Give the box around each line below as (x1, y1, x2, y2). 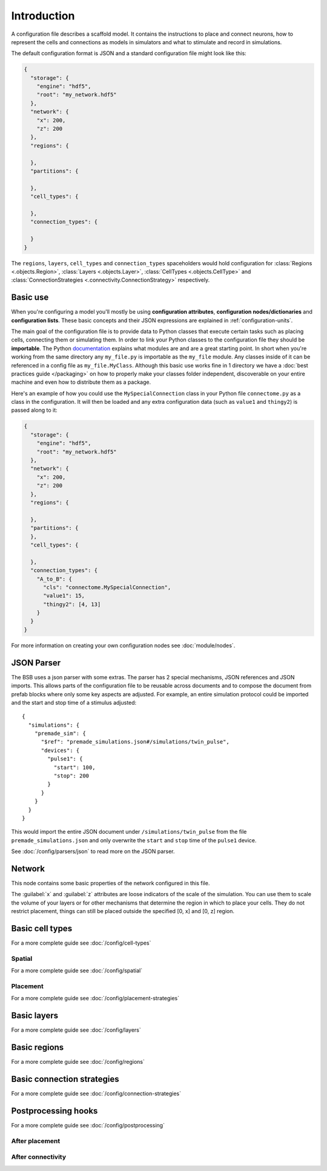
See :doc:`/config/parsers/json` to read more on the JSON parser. (11, 848, 175, 855)
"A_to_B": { (36, 575, 73, 582)
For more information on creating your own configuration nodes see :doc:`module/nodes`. (11, 642, 236, 649)
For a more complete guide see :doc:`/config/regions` (11, 1058, 145, 1066)
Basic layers (11, 1011, 59, 1021)
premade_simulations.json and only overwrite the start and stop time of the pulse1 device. (11, 836, 257, 844)
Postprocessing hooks (11, 1106, 98, 1116)
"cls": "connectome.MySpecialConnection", (43, 584, 171, 590)
